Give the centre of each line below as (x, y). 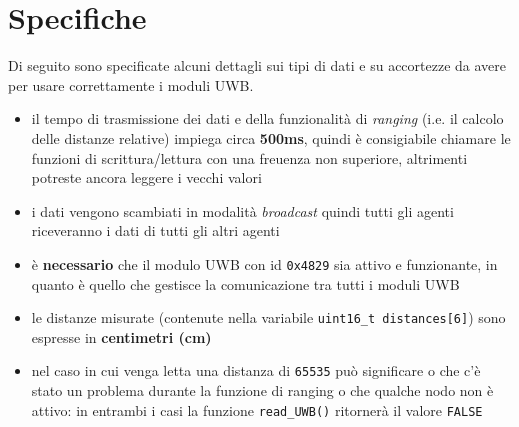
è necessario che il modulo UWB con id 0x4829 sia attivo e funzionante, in (264, 263)
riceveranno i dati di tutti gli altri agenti (155, 230)
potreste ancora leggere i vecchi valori (146, 177)
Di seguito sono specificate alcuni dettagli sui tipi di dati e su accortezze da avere (257, 65)
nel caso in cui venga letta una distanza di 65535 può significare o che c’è (256, 370)
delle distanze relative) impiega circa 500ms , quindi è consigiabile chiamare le (271, 137)
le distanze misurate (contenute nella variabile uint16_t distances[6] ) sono (268, 317)
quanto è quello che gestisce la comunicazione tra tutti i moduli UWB (245, 283)
